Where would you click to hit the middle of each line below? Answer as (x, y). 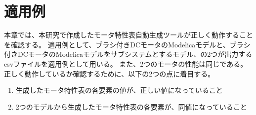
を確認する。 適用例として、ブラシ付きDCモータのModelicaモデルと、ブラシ (127, 44)
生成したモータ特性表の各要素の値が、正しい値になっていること (119, 90)
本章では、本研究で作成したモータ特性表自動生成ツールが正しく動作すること (128, 35)
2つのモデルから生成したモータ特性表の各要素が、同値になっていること (131, 106)
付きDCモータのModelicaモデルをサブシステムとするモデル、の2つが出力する (128, 54)
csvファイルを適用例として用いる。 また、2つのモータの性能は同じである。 (126, 63)
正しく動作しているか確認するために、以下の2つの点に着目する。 (109, 73)
